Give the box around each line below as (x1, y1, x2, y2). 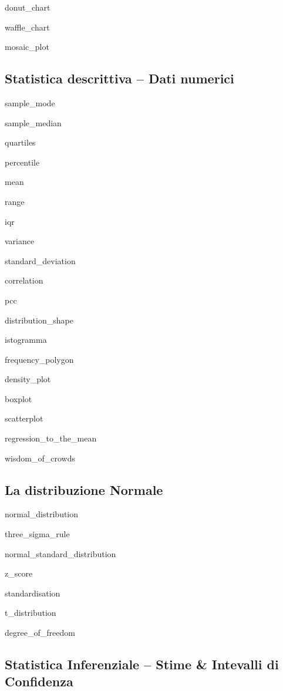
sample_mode (5, 96, 55, 109)
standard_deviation (5, 254, 76, 267)
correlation (5, 274, 43, 286)
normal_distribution (5, 508, 79, 520)
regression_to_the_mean (5, 432, 97, 444)
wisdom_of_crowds (5, 451, 75, 464)
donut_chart (5, 1, 50, 13)
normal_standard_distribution (5, 547, 116, 559)
